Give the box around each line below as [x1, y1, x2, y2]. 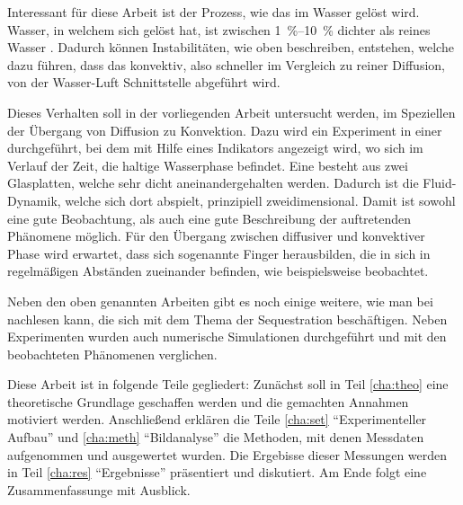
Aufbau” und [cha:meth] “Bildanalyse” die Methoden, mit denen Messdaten [7, 428, 424, 447]
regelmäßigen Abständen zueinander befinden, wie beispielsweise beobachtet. [7, 261, 429, 280]
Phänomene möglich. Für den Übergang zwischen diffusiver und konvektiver [7, 226, 425, 245]
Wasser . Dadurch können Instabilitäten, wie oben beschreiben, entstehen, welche [7, 38, 454, 57]
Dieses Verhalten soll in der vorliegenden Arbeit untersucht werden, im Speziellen [7, 102, 456, 121]
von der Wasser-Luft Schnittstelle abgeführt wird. [7, 73, 280, 92]
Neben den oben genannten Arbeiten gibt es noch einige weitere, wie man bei [7, 291, 433, 310]
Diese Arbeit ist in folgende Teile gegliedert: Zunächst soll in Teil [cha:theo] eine [7, 375, 449, 394]
